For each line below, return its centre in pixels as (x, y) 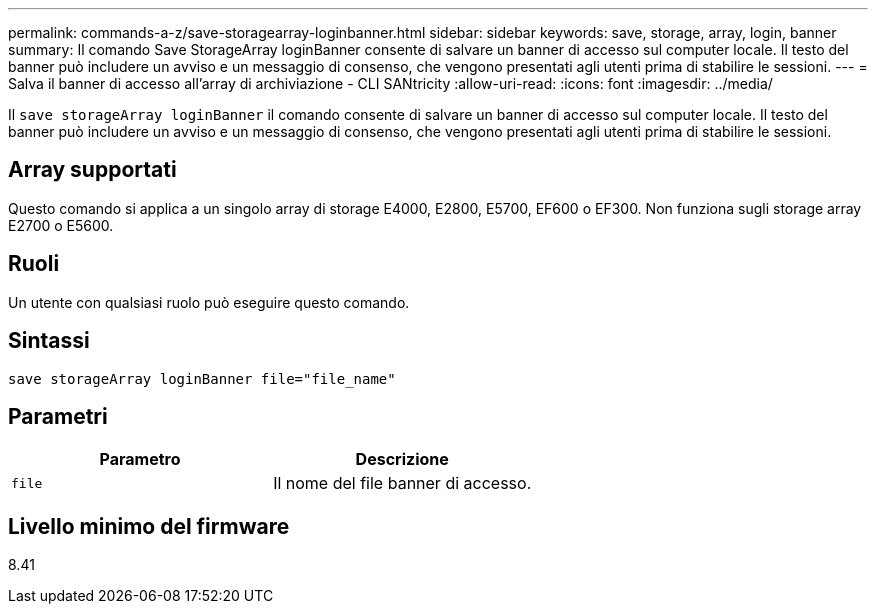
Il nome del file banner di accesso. (402, 483)
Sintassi (49, 341)
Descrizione (402, 459)
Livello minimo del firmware (149, 526)
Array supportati (92, 170)
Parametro (140, 459)
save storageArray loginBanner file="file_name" (202, 378)
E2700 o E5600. (61, 225)
